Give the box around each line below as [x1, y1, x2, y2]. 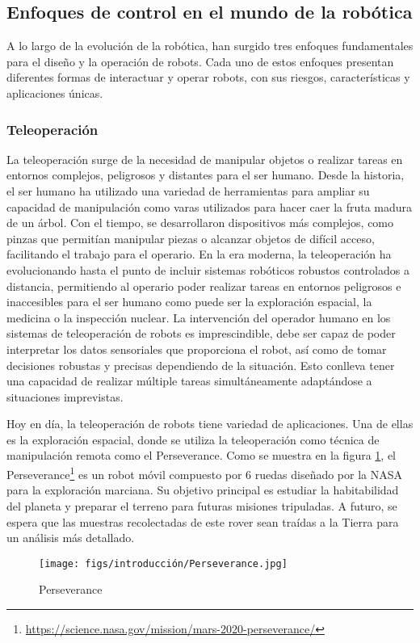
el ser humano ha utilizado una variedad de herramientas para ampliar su [6, 182, 370, 199]
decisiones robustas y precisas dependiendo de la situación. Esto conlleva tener [6, 356, 395, 373]
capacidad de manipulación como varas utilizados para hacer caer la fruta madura [6, 198, 413, 215]
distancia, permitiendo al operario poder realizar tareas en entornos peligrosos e [6, 277, 401, 294]
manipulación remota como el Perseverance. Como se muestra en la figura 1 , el [6, 447, 397, 464]
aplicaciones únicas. [6, 84, 103, 101]
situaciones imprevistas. [6, 388, 124, 405]
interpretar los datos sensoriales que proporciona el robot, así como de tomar [6, 340, 387, 357]
